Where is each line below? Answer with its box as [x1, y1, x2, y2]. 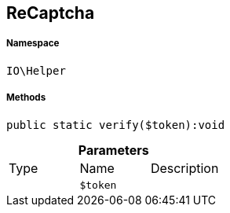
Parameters [78, 141, 149, 158]
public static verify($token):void [6, 118, 225, 131]
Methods [6, 92, 46, 104]
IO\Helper [6, 64, 66, 77]
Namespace [6, 38, 60, 50]
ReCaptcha [6, 3, 95, 23]
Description [150, 160, 219, 176]
